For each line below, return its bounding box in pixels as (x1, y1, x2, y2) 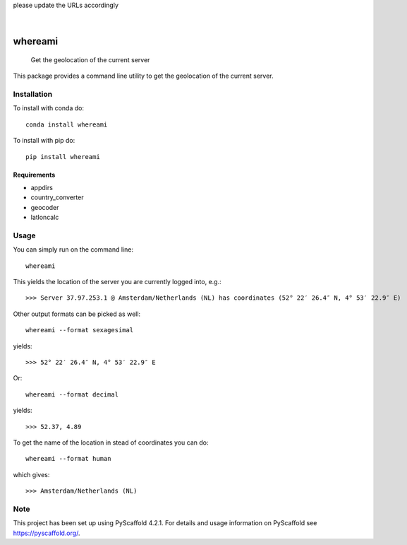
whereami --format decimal (25, 390, 119, 399)
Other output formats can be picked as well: (13, 310, 141, 318)
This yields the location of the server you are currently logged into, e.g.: (13, 277, 221, 286)
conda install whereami (25, 120, 108, 129)
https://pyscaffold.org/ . (13, 529, 80, 537)
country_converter (30, 193, 84, 201)
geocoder (30, 203, 59, 211)
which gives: (13, 470, 50, 479)
